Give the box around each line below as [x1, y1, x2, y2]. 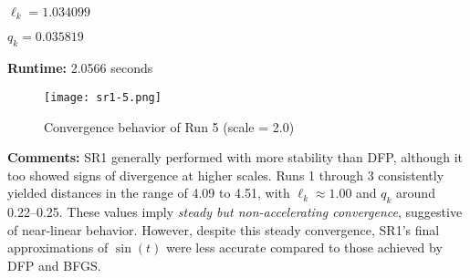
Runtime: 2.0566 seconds [7, 58, 153, 77]
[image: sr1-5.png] [44, 90, 162, 104]
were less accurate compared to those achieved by [166, 238, 443, 257]
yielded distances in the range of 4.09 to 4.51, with [7, 183, 290, 202]
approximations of [7, 238, 109, 257]
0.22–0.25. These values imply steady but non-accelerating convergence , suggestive [7, 202, 463, 221]
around [396, 183, 435, 202]
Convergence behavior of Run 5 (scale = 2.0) [44, 117, 295, 136]
